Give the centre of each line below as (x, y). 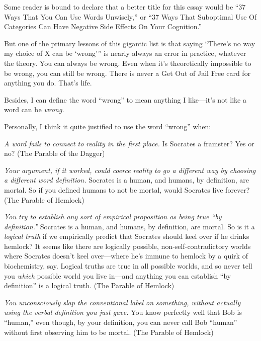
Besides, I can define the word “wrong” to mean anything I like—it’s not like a (125, 99)
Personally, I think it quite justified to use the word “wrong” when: (108, 126)
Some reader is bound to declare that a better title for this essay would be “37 (125, 7)
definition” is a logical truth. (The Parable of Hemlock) (89, 285)
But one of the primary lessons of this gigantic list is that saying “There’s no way (130, 43)
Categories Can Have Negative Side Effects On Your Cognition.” (103, 26)
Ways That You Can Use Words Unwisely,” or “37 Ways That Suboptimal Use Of (130, 16)
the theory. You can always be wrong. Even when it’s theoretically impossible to (128, 63)
